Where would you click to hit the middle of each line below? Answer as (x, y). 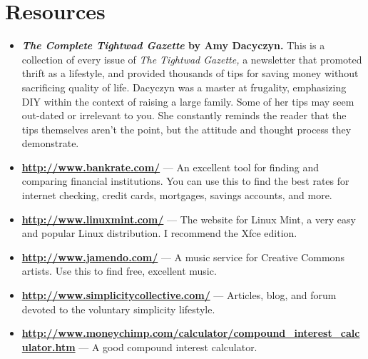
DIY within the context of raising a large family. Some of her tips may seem (188, 101)
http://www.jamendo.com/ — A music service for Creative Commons (183, 257)
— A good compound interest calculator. (168, 347)
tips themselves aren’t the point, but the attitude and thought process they (186, 129)
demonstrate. (50, 143)
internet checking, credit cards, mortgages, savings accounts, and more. (177, 195)
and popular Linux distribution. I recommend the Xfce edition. (159, 233)
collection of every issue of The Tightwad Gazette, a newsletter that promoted (192, 59)
